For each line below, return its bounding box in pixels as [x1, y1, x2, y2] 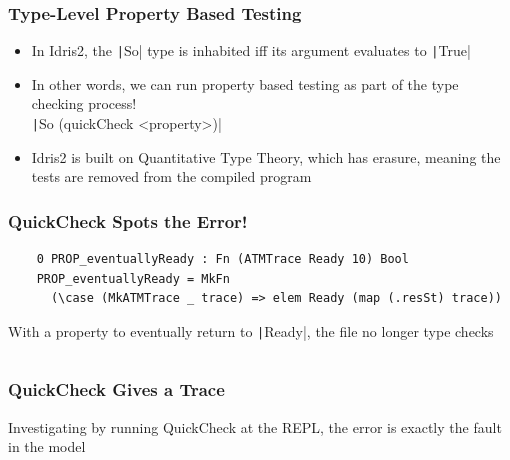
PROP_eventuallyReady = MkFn [36, 271, 230, 286]
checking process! [31, 93, 137, 114]
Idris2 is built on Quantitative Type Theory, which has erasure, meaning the [31, 146, 501, 167]
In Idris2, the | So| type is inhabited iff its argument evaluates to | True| [31, 40, 471, 61]
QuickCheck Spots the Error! [8, 208, 248, 233]
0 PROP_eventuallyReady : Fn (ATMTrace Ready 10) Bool [36, 252, 409, 267]
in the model [8, 436, 86, 457]
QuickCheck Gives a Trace [8, 377, 225, 402]
